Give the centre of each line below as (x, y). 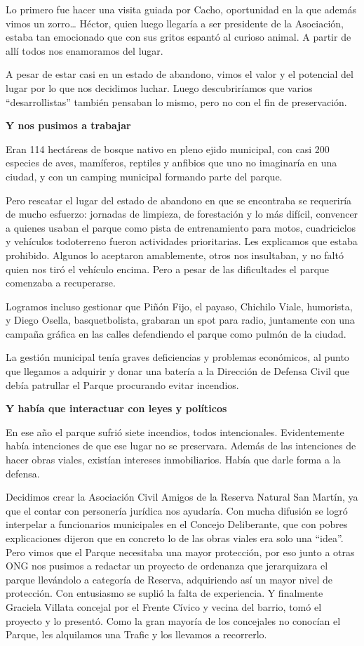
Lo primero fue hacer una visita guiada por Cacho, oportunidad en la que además (181, 9)
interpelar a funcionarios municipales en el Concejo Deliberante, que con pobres (177, 524)
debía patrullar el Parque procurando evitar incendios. (122, 384)
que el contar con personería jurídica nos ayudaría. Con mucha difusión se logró (177, 510)
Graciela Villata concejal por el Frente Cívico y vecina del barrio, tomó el (164, 606)
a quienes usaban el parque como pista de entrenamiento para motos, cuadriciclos (181, 227)
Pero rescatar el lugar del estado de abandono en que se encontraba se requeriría (179, 200)
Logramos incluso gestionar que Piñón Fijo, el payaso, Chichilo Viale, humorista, (179, 306)
